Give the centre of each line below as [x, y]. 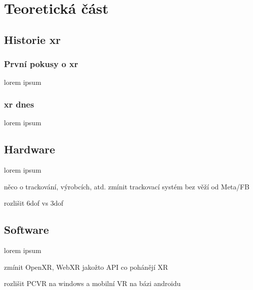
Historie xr [33, 39]
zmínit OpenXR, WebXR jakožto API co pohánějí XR [86, 267]
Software [27, 230]
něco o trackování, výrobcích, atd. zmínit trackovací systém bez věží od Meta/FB [127, 186]
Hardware [30, 149]
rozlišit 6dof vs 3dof [34, 203]
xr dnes [19, 104]
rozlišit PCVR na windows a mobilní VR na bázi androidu [92, 283]
